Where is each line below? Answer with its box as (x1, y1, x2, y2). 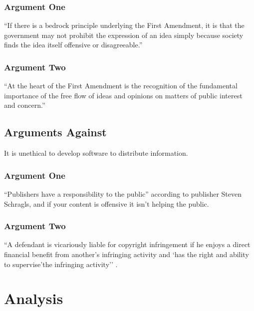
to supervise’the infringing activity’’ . (4, 259, 118, 269)
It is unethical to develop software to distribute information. (4, 148, 188, 158)
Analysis (4, 288, 63, 309)
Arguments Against (4, 124, 107, 140)
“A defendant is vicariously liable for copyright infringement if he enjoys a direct (4, 239, 251, 250)
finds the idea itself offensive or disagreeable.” (4, 39, 143, 50)
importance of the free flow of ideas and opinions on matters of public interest (4, 90, 243, 100)
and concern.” (4, 100, 45, 110)
